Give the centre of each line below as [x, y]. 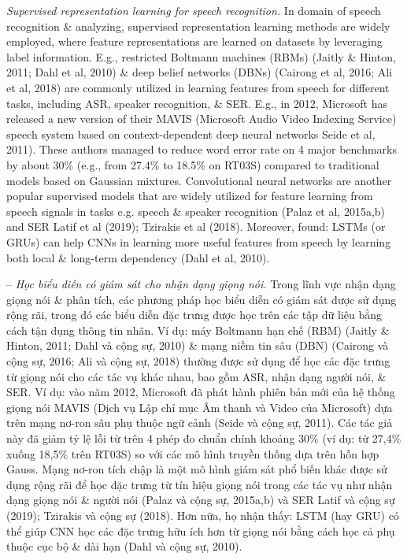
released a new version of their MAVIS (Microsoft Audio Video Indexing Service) [202, 119]
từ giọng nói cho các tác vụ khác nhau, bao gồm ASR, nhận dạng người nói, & [196, 376]
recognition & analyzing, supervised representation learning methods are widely [198, 26]
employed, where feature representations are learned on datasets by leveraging [194, 41]
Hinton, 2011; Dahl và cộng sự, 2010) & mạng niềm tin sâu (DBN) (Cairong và [198, 345]
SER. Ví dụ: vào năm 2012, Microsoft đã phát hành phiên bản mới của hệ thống [201, 392]
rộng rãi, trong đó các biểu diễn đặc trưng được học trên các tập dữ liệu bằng [194, 315]
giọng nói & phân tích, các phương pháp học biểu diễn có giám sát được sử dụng [202, 299]
